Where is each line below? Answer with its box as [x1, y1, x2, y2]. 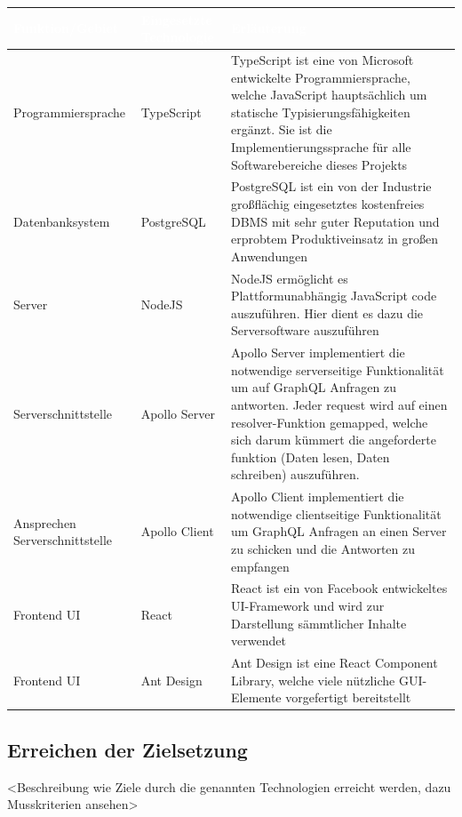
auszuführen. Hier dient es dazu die [231, 303, 424, 322]
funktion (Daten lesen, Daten [231, 447, 390, 466]
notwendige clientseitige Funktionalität [231, 504, 442, 523]
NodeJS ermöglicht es [231, 268, 348, 287]
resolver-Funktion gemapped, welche [231, 413, 428, 431]
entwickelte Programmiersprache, [231, 68, 410, 86]
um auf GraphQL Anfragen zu [231, 378, 396, 396]
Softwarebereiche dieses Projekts [231, 155, 408, 173]
